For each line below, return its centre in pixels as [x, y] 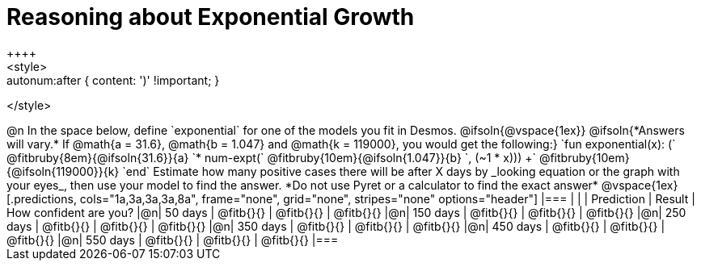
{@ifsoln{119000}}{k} [63, 171]
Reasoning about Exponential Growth [211, 17]
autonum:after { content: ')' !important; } [113, 80]
